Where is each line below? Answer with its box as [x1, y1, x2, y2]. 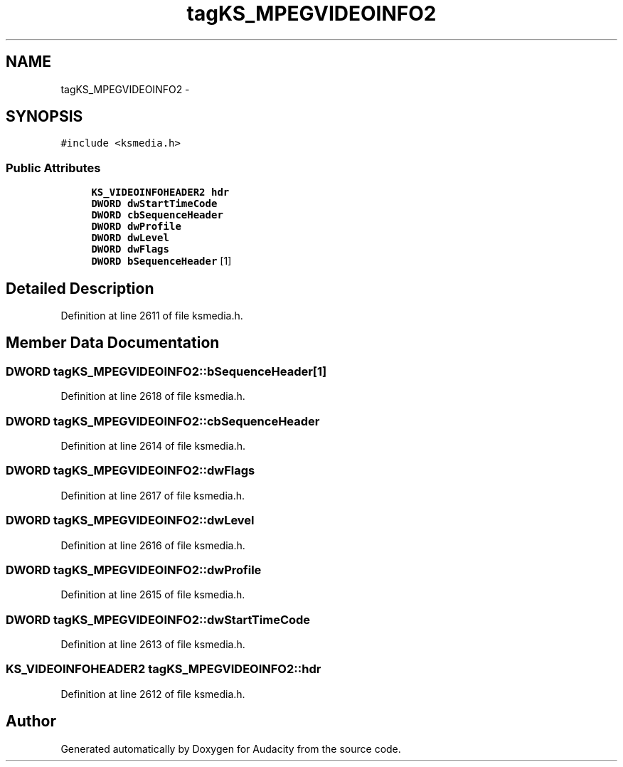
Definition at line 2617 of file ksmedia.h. [60, 489, 245, 502]
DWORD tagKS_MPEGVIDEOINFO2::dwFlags [6, 463, 255, 478]
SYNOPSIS [6, 107, 83, 126]
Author [6, 712, 56, 731]
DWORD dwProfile [91, 221, 181, 233]
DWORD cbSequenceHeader [91, 209, 223, 221]
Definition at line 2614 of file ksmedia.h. [60, 440, 246, 452]
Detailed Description [6, 279, 154, 297]
